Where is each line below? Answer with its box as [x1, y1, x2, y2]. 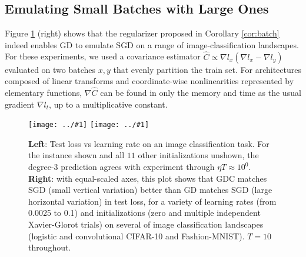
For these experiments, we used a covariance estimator [5, 50, 201, 62]
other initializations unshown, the [138, 149, 259, 161]
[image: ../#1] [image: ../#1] [28, 121, 149, 129]
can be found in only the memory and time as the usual [100, 86, 301, 99]
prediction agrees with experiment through [61, 161, 215, 173]
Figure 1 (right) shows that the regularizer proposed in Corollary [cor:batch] [5, 27, 280, 39]
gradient [5, 98, 35, 110]
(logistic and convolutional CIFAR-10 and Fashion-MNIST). [28, 229, 245, 242]
